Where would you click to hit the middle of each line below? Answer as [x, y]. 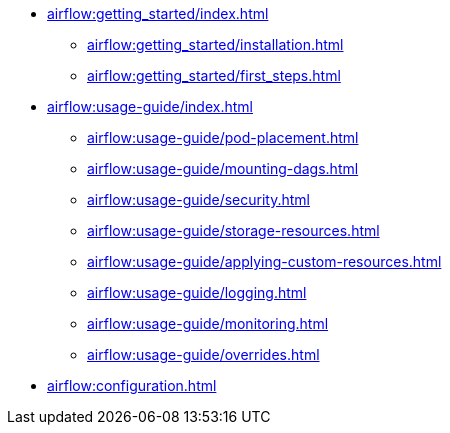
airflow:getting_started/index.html [158, 13]
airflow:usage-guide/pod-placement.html [223, 137]
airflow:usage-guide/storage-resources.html [233, 230]
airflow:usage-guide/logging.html [197, 292]
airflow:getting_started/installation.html [215, 44]
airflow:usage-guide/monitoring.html [208, 323]
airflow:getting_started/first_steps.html [214, 75]
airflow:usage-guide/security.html [198, 199]
